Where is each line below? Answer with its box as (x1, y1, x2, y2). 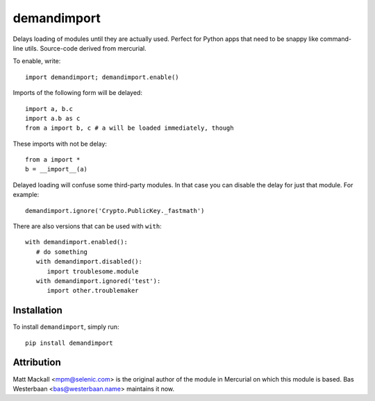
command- (319, 35, 352, 43)
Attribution (12, 357, 62, 368)
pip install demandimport (25, 339, 114, 347)
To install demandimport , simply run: (12, 323, 119, 331)
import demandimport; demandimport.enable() (25, 73, 180, 81)
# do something (35, 248, 88, 256)
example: (12, 191, 40, 199)
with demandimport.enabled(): (25, 238, 128, 246)
